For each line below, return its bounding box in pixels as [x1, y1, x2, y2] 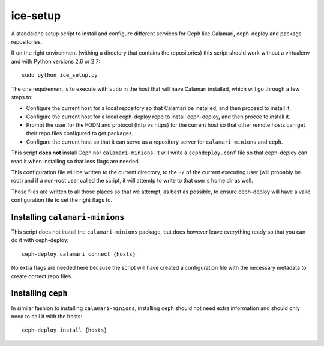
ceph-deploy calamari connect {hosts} [22, 250, 136, 258]
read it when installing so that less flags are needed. [11, 157, 140, 165]
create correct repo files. [11, 272, 73, 279]
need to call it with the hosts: [11, 312, 83, 320]
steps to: [11, 93, 33, 100]
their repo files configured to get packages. [26, 130, 134, 137]
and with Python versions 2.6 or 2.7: [11, 58, 100, 65]
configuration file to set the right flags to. [11, 196, 113, 204]
